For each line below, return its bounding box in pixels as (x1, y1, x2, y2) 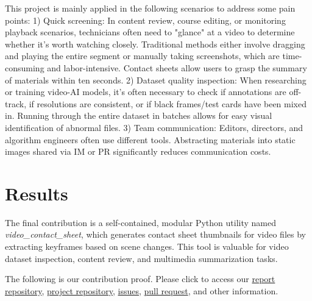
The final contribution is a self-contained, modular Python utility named (5, 216, 276, 228)
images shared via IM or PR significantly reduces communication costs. (5, 145, 271, 158)
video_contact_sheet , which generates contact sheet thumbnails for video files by (5, 228, 306, 241)
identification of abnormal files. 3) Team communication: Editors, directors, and (5, 121, 303, 133)
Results (5, 180, 68, 205)
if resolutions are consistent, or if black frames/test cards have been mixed (29, 97, 307, 110)
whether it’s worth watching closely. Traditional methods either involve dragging (5, 37, 305, 50)
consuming (5, 61, 44, 74)
